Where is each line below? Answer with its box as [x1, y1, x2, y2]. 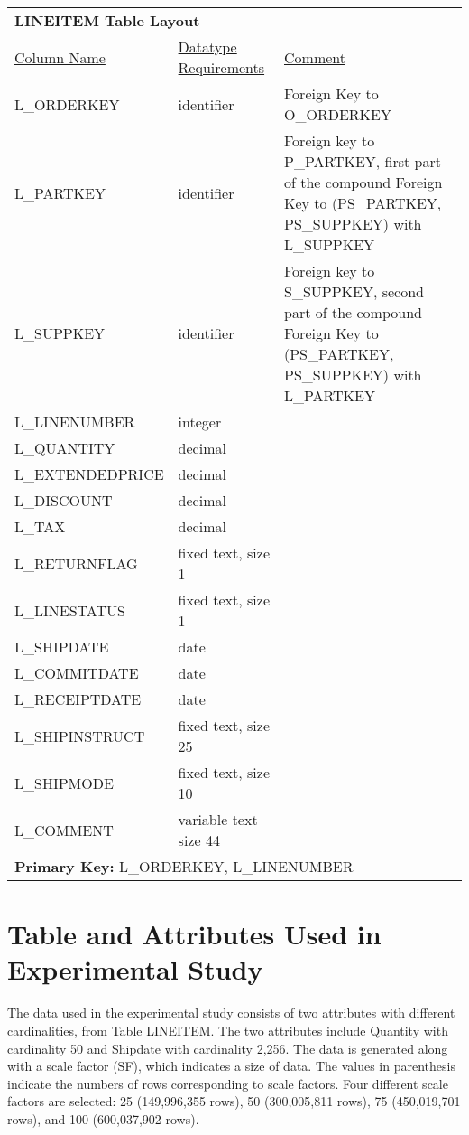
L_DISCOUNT [14, 490, 113, 511]
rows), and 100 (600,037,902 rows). [7, 1109, 199, 1128]
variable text [178, 809, 258, 830]
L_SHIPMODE [14, 772, 114, 793]
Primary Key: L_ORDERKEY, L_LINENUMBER [14, 856, 354, 877]
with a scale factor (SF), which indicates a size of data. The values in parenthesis [7, 1056, 455, 1075]
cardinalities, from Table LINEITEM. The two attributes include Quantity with [7, 1020, 448, 1039]
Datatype [178, 36, 237, 57]
